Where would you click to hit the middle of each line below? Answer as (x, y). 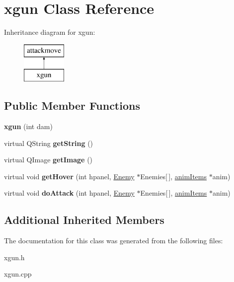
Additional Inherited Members (84, 220)
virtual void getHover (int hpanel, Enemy (69, 176)
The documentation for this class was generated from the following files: (114, 241)
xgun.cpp (18, 274)
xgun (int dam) (28, 126)
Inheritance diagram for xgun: (50, 32)
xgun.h (14, 257)
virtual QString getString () (49, 143)
